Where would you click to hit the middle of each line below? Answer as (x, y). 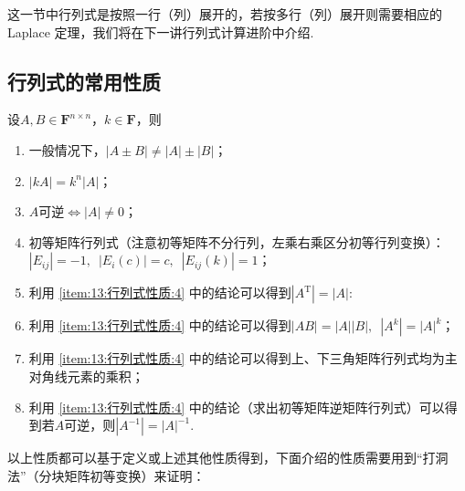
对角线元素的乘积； (86, 376)
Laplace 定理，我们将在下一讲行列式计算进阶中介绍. (161, 31)
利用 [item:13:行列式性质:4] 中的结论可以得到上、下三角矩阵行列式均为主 (243, 358)
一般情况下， (67, 149)
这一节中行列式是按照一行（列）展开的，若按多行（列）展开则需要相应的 (225, 14)
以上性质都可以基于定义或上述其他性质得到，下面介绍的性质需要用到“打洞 (228, 458)
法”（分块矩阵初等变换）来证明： (106, 475)
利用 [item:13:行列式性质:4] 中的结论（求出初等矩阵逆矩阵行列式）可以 (237, 407)
